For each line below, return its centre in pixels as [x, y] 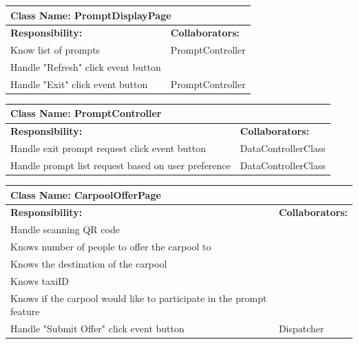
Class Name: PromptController [86, 113]
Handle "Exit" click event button [79, 84]
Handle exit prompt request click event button [108, 148]
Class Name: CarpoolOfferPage [86, 194]
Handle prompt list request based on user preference [120, 165]
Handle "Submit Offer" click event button [97, 329]
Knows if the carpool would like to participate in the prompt [139, 298]
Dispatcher [301, 329]
